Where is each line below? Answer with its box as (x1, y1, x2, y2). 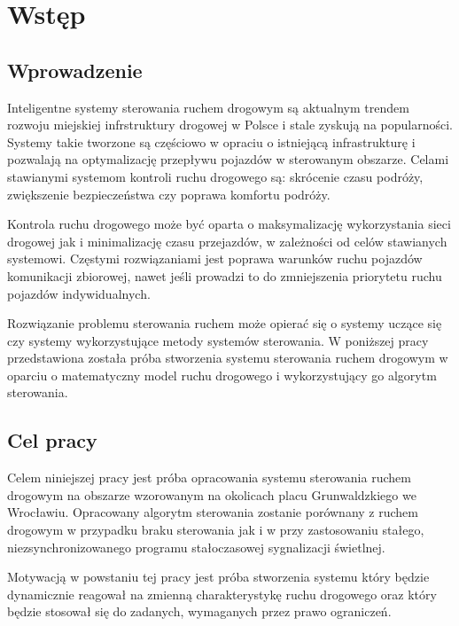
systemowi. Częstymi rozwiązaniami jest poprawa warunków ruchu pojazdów (7, 249, 423, 268)
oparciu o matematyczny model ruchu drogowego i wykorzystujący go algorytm (7, 365, 437, 384)
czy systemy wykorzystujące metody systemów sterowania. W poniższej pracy (7, 331, 429, 349)
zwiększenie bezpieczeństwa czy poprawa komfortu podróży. (7, 184, 331, 203)
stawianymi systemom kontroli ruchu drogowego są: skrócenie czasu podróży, (7, 167, 424, 185)
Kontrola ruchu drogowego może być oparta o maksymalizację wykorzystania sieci (7, 215, 451, 233)
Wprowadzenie (7, 56, 143, 83)
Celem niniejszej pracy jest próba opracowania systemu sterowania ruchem (7, 468, 411, 487)
